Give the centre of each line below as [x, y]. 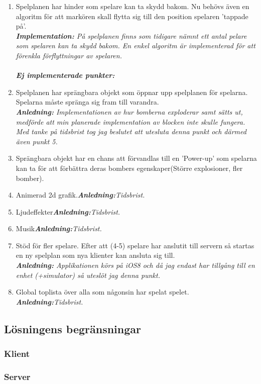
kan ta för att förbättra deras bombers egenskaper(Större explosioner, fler [129, 168]
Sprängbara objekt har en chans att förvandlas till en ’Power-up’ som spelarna [136, 158]
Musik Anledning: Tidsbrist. [59, 228]
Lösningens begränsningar [73, 328]
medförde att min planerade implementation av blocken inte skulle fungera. [130, 121]
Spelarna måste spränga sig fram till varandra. [87, 102]
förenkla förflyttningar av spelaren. [69, 55]
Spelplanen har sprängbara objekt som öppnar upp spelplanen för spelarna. [132, 92]
